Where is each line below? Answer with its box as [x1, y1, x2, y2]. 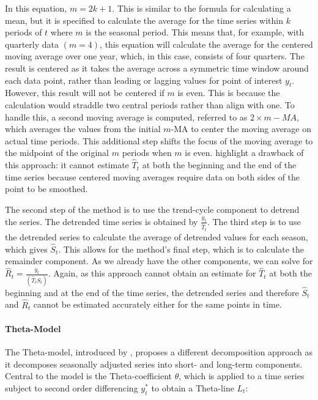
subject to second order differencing [5, 381, 138, 394]
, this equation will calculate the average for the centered [100, 37, 313, 50]
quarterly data [5, 37, 59, 50]
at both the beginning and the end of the [142, 158, 297, 171]
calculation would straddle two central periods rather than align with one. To [5, 98, 295, 111]
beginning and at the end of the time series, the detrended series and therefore [5, 286, 299, 298]
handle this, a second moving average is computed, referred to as [5, 110, 248, 123]
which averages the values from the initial [5, 122, 161, 135]
